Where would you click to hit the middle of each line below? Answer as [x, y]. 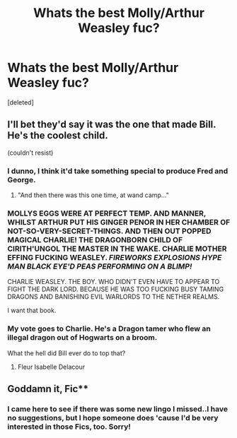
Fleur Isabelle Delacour [51, 367]
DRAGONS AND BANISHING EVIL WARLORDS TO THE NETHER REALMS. [114, 297]
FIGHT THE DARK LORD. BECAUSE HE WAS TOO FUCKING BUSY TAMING [116, 289]
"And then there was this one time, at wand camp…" [93, 195]
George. [22, 179]
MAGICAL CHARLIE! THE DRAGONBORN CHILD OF [95, 239]
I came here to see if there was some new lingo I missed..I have [118, 409]
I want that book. [32, 310]
